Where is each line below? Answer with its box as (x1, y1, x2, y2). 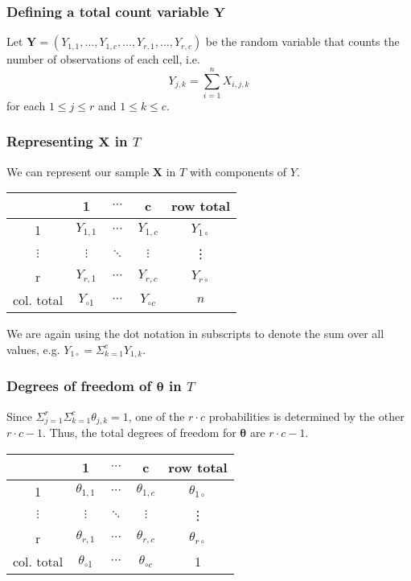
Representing (6, 131, 93, 151)
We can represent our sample (6, 163, 150, 179)
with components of (189, 163, 287, 179)
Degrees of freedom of (6, 376, 152, 396)
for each (6, 97, 46, 113)
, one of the (128, 407, 185, 424)
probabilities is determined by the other (208, 407, 405, 424)
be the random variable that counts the (205, 33, 400, 50)
